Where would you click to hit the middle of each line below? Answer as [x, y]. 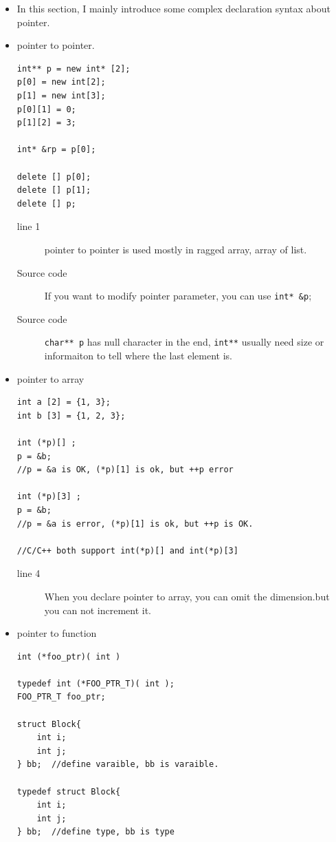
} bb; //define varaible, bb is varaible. [118, 765]
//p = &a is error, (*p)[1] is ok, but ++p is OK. [135, 524]
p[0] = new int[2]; [61, 82]
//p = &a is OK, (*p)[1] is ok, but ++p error [125, 470]
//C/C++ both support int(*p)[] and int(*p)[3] [127, 550]
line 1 [29, 226]
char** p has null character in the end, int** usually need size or [184, 342]
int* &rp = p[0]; [56, 150]
